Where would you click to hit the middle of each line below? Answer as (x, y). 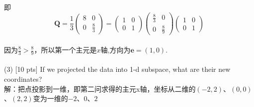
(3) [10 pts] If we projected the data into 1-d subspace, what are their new (117, 69)
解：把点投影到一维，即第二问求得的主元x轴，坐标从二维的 (100, 88)
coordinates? (23, 79)
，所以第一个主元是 (65, 50)
